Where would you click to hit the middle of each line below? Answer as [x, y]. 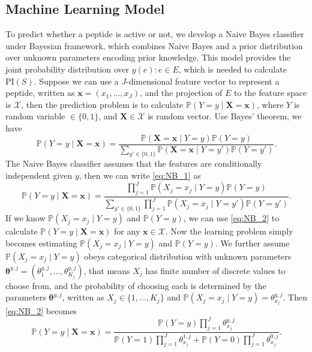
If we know [25, 218]
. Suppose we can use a [76, 81]
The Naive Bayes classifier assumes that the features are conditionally [134, 163]
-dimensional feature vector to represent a [203, 81]
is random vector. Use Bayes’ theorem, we [225, 116]
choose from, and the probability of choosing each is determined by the [136, 285]
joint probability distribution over [67, 69]
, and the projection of [181, 93]
